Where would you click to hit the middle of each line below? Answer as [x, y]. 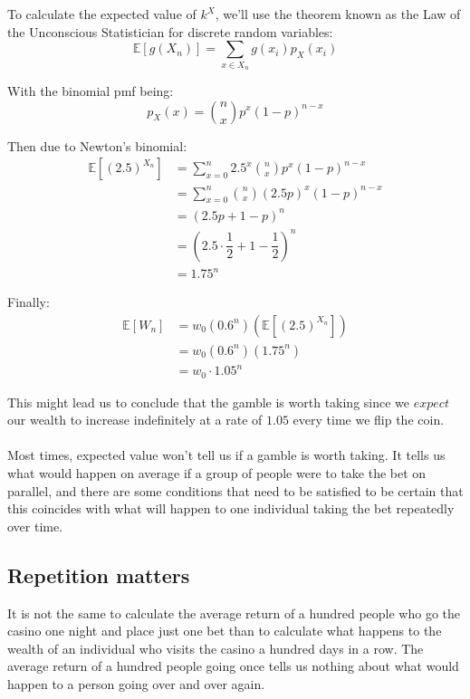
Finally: [29, 302]
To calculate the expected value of [102, 14]
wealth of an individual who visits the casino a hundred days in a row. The [216, 648]
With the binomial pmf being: [91, 90]
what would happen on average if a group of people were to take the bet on [217, 473]
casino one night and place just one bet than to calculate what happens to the [225, 631]
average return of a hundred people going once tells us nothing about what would [233, 666]
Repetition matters [99, 575]
